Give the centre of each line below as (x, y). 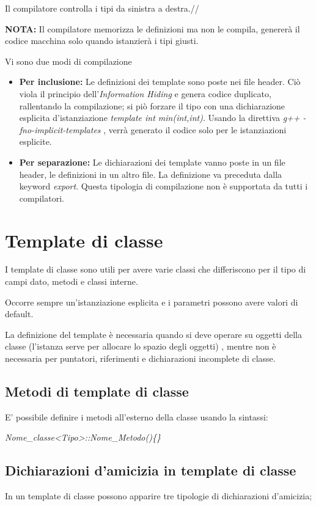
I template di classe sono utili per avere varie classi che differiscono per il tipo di (156, 269)
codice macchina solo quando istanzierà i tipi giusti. (102, 41)
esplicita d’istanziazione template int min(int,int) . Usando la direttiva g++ (160, 118)
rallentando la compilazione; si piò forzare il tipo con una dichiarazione (152, 105)
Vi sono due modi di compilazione (68, 61)
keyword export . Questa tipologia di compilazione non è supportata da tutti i (164, 186)
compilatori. (42, 198)
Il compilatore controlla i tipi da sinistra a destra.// (102, 8)
